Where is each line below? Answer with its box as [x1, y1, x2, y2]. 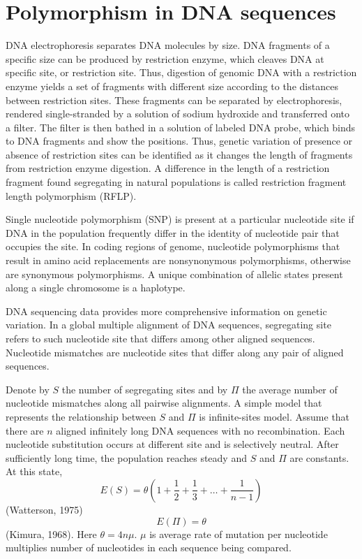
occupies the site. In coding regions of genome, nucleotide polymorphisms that [6, 239, 340, 254]
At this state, [6, 464, 63, 479]
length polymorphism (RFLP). [6, 188, 137, 203]
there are [6, 423, 44, 437]
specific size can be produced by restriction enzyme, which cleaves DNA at [6, 51, 324, 66]
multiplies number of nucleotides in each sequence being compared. [6, 540, 292, 555]
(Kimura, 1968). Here [6, 526, 97, 541]
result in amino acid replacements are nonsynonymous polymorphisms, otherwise [6, 253, 351, 268]
